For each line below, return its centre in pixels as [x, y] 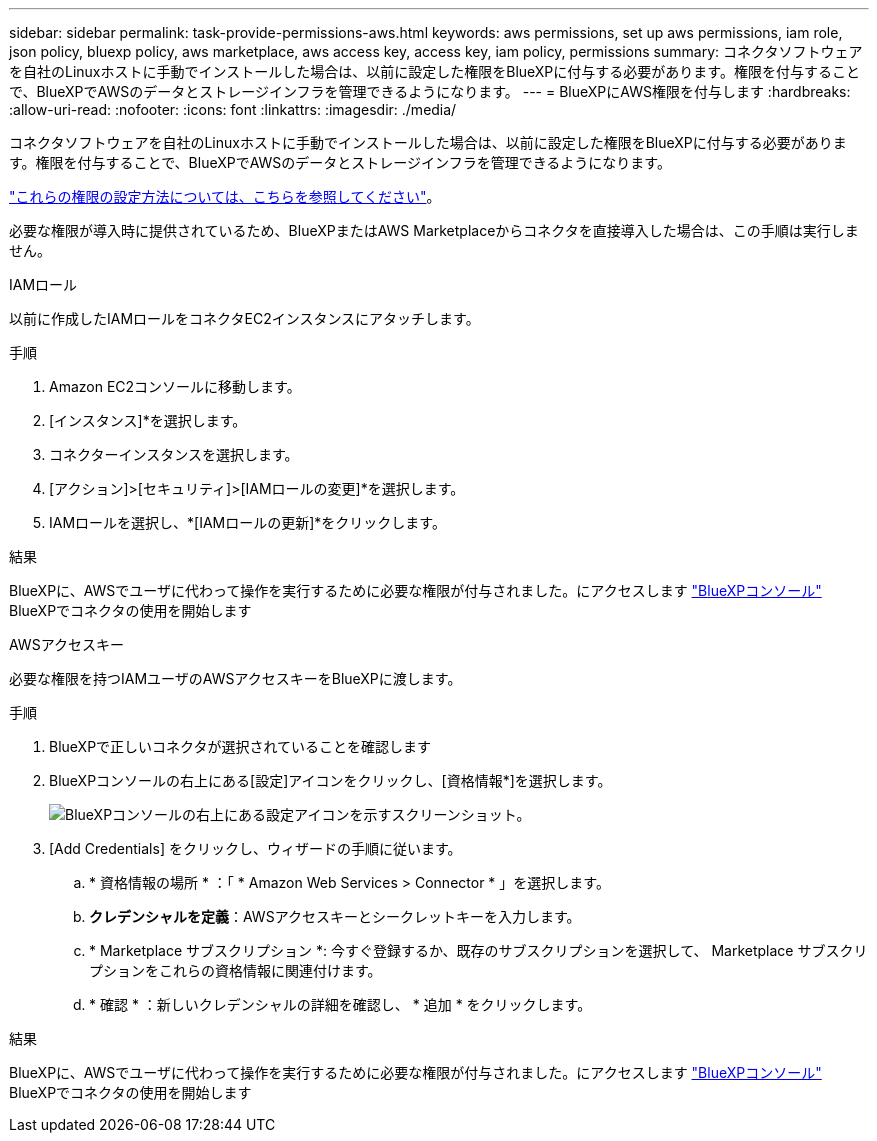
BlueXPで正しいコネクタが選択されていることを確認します [240, 746]
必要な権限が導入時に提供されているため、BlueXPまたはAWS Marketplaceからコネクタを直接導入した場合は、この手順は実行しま [434, 230]
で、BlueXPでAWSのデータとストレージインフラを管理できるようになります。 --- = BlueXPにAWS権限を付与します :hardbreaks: [430, 91]
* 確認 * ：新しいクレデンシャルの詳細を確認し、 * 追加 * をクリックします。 [340, 1004]
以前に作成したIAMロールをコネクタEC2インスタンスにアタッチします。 [244, 318]
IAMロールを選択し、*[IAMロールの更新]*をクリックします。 [247, 522]
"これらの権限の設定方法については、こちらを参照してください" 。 [225, 196]
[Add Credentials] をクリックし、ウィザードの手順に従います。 [255, 848]
